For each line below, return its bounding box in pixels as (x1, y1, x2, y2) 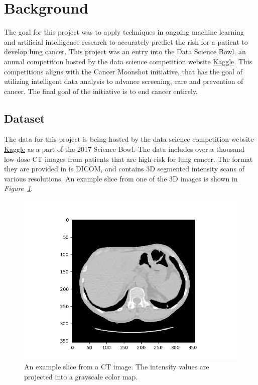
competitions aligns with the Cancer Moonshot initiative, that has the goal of (4, 66, 242, 76)
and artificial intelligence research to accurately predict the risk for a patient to (4, 36, 248, 47)
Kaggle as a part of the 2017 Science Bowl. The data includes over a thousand (4, 144, 244, 154)
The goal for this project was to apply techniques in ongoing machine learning (4, 27, 244, 37)
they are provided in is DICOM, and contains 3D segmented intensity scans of (4, 163, 244, 174)
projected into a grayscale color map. (24, 371, 138, 381)
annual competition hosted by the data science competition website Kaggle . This (4, 56, 252, 66)
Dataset (4, 110, 45, 126)
